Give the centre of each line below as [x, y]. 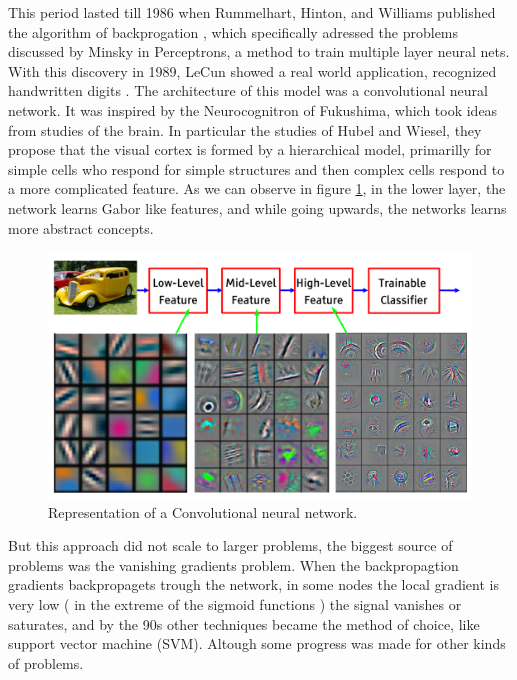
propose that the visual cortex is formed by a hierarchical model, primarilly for [250, 149]
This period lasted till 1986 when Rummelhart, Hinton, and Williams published [252, 12]
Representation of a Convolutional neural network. [203, 511]
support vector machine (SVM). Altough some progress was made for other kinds [257, 643]
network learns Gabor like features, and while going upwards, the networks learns [257, 207]
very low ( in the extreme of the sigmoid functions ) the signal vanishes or [235, 604]
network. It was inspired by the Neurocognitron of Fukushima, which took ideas [253, 109]
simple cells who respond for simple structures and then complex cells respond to [256, 168]
